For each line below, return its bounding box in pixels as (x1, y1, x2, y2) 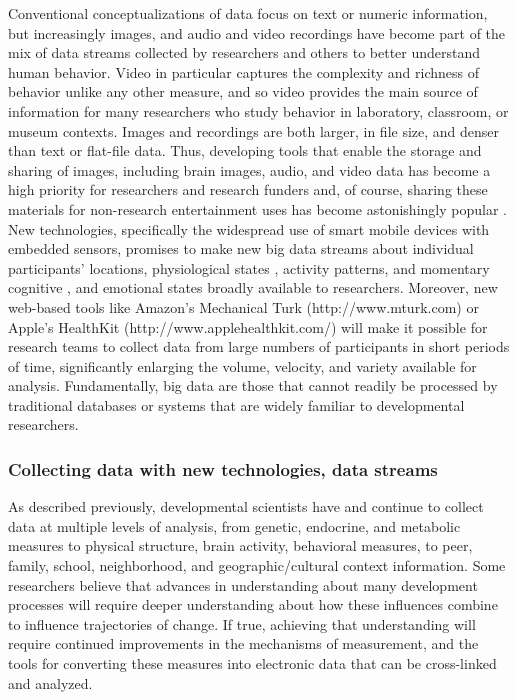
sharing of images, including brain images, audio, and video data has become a (8, 159, 491, 180)
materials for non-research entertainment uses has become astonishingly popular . (8, 198, 507, 219)
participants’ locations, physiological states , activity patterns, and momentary (8, 257, 490, 278)
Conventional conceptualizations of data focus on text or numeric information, (8, 3, 488, 23)
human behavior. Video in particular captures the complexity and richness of (8, 61, 480, 82)
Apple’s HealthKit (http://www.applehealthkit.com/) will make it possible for (8, 316, 488, 337)
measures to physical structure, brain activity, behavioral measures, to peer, (8, 535, 473, 556)
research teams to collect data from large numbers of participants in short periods (8, 336, 510, 357)
